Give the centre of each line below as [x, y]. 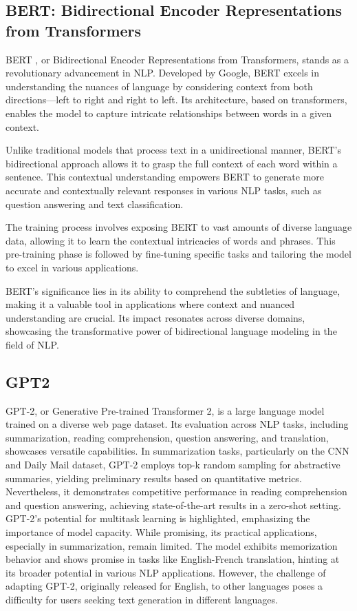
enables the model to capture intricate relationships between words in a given [169, 113]
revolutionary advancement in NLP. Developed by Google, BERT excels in [163, 73]
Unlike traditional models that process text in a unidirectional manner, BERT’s [173, 150]
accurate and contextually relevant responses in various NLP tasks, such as [164, 190]
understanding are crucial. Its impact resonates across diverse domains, [155, 317]
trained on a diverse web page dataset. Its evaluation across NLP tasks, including [177, 424]
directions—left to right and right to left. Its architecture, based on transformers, [176, 100]
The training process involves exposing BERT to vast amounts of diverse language [179, 227]
